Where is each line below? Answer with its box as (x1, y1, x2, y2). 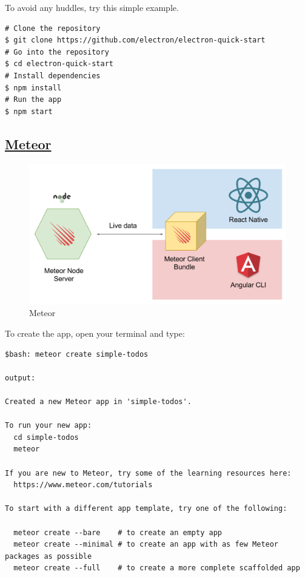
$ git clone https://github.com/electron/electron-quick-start (5, 36, 266, 45)
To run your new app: (5, 421, 92, 430)
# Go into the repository (5, 47, 109, 56)
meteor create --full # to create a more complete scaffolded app (13, 564, 300, 573)
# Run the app (5, 95, 62, 104)
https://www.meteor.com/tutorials (13, 481, 153, 490)
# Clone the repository (5, 24, 101, 33)
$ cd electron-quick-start (5, 59, 113, 69)
